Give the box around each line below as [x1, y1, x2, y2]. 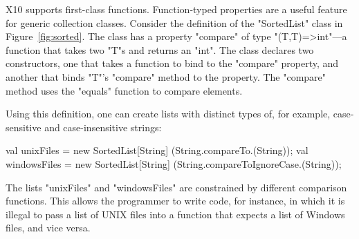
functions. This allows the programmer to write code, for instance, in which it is [6, 193, 345, 208]
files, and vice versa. [6, 220, 91, 235]
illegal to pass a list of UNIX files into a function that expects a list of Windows [6, 207, 345, 221]
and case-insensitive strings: [44, 119, 162, 134]
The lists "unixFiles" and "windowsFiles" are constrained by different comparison [6, 180, 347, 194]
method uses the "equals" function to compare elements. [6, 83, 243, 97]
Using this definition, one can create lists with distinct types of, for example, [6, 106, 331, 121]
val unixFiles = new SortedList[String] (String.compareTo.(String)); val [6, 143, 309, 157]
